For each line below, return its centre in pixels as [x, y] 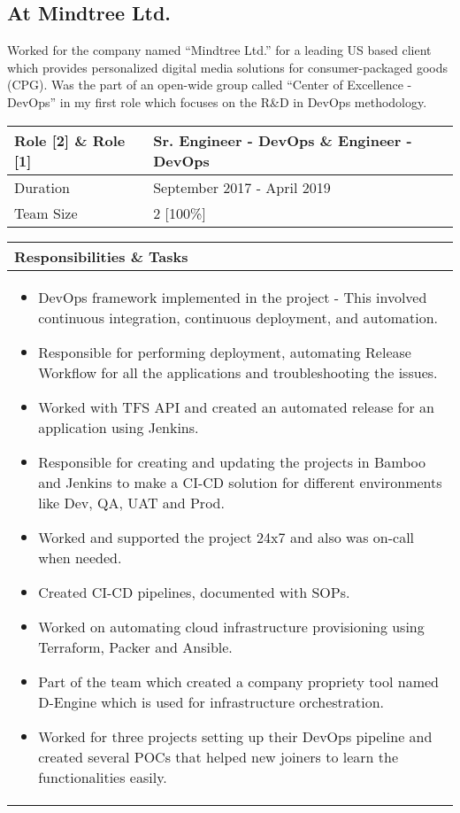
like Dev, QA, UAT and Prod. [131, 502]
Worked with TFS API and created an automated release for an [237, 406]
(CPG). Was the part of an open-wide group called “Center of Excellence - [210, 85]
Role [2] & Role [70, 140]
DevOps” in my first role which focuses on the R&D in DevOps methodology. [217, 101]
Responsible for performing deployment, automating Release [225, 352]
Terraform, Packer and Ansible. [135, 647]
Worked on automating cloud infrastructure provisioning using [231, 626]
